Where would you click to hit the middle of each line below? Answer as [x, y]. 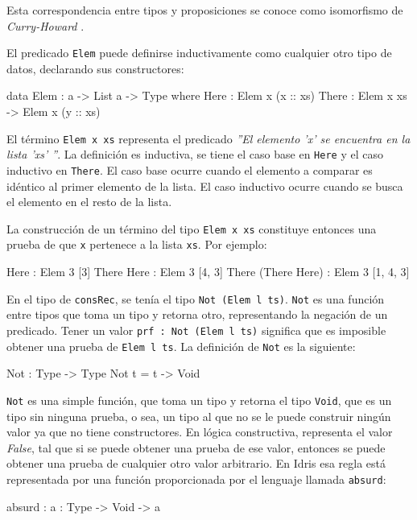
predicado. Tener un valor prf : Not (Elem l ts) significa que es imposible [196, 330]
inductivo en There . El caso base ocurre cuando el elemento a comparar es [190, 169]
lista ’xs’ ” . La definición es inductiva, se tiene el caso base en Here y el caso [195, 154]
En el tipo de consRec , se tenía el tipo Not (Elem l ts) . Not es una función [196, 298]
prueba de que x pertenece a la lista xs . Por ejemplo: [137, 244]
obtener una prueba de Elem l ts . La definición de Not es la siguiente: [181, 346]
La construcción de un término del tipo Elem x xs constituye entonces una [192, 228]
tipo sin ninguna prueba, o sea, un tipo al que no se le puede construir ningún [199, 416]
